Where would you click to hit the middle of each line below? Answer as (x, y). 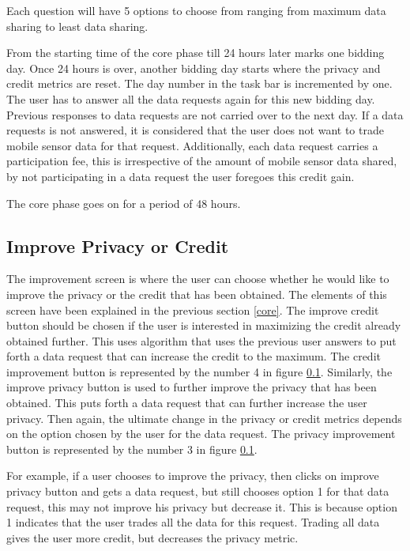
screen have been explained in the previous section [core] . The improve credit (193, 309)
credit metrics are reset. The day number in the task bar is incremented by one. (199, 83)
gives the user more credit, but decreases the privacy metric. (152, 537)
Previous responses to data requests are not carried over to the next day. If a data (205, 114)
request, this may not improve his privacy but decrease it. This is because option (202, 506)
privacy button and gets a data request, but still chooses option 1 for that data (198, 491)
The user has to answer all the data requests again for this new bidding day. (191, 98)
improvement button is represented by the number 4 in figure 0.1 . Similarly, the (199, 371)
